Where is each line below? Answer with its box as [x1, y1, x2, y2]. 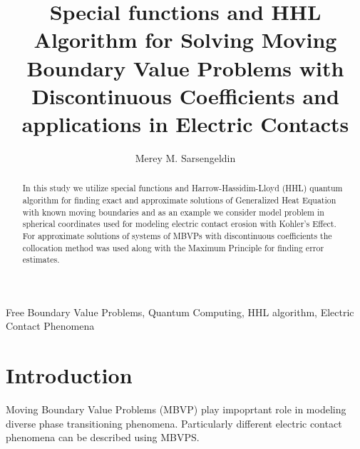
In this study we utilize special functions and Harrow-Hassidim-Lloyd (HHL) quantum [22, 182, 343, 194]
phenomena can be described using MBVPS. [6, 430, 200, 445]
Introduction [6, 360, 133, 390]
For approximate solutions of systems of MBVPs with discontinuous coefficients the [22, 229, 332, 241]
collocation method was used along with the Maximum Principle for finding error [22, 241, 324, 253]
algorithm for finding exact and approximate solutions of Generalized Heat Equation [22, 193, 336, 206]
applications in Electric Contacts [21, 109, 349, 138]
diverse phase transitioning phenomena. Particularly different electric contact [6, 415, 342, 430]
